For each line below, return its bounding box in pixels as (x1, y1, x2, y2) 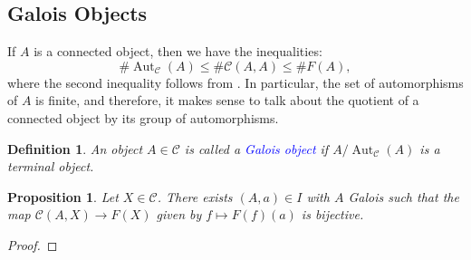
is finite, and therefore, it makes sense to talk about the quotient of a (35, 91, 419, 110)
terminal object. (7, 157, 94, 176)
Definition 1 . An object (7, 139, 143, 158)
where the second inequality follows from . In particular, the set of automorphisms (7, 72, 464, 91)
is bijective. (301, 205, 364, 224)
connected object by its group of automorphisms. (7, 108, 279, 127)
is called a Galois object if (184, 139, 329, 158)
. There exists (157, 187, 233, 206)
